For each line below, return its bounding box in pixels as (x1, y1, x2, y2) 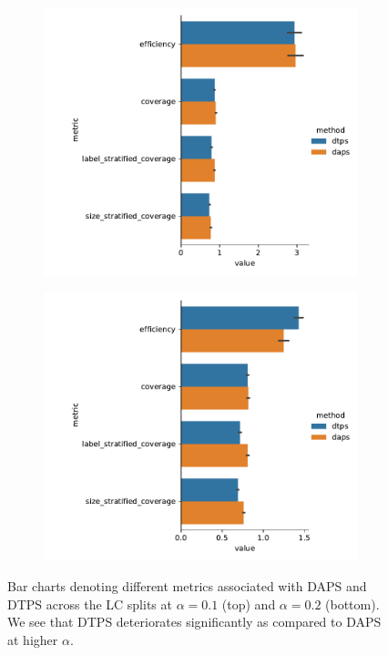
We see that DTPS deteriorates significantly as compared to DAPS (7, 612, 382, 631)
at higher (7, 630, 58, 649)
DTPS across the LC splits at (7, 594, 172, 613)
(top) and (221, 594, 276, 613)
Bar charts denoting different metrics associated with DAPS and (7, 577, 367, 596)
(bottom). (325, 594, 380, 613)
